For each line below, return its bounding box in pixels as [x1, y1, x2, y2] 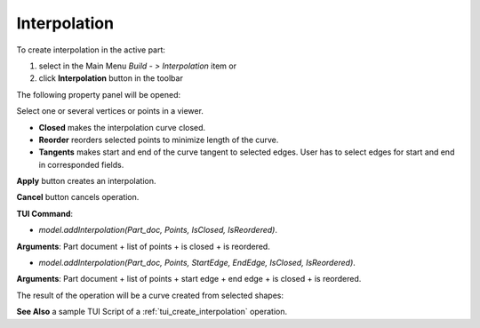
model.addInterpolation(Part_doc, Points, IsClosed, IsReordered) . [38, 225, 277, 236]
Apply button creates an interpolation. [16, 176, 156, 187]
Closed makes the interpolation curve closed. [38, 122, 206, 132]
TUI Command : [16, 208, 74, 219]
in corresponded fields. [38, 159, 124, 170]
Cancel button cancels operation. [16, 192, 140, 203]
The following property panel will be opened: [16, 89, 181, 100]
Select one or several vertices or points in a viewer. [16, 106, 204, 116]
